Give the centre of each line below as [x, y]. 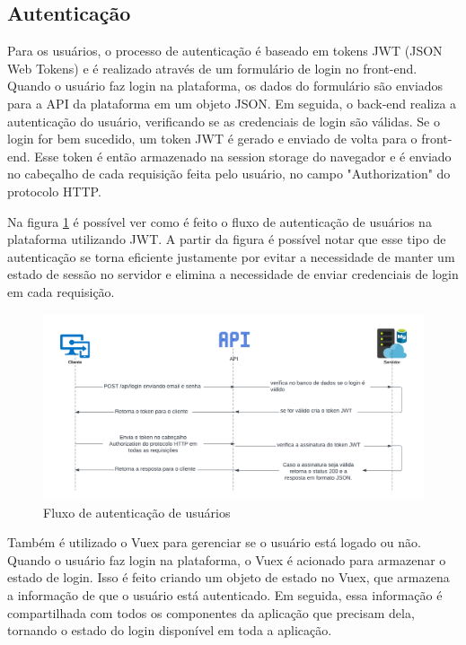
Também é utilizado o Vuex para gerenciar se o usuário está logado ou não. [214, 542]
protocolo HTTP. [54, 191]
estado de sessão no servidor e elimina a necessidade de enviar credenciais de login [233, 274]
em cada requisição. [61, 291]
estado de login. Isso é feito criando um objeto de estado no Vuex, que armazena [229, 577]
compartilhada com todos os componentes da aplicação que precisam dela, [211, 612]
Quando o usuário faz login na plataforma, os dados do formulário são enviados [225, 86]
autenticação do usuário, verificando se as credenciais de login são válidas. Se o [224, 121]
